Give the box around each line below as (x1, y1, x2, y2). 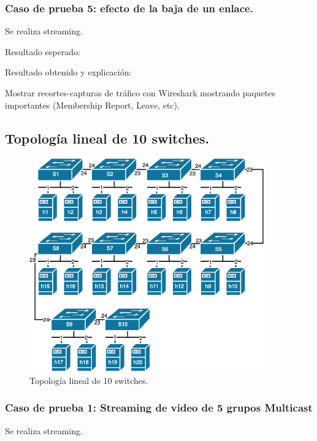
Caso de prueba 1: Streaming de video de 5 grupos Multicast (5, 400, 313, 415)
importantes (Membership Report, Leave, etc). (5, 98, 180, 111)
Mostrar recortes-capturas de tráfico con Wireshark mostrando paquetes (5, 86, 276, 99)
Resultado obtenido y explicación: (5, 66, 132, 79)
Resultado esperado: (5, 45, 80, 58)
